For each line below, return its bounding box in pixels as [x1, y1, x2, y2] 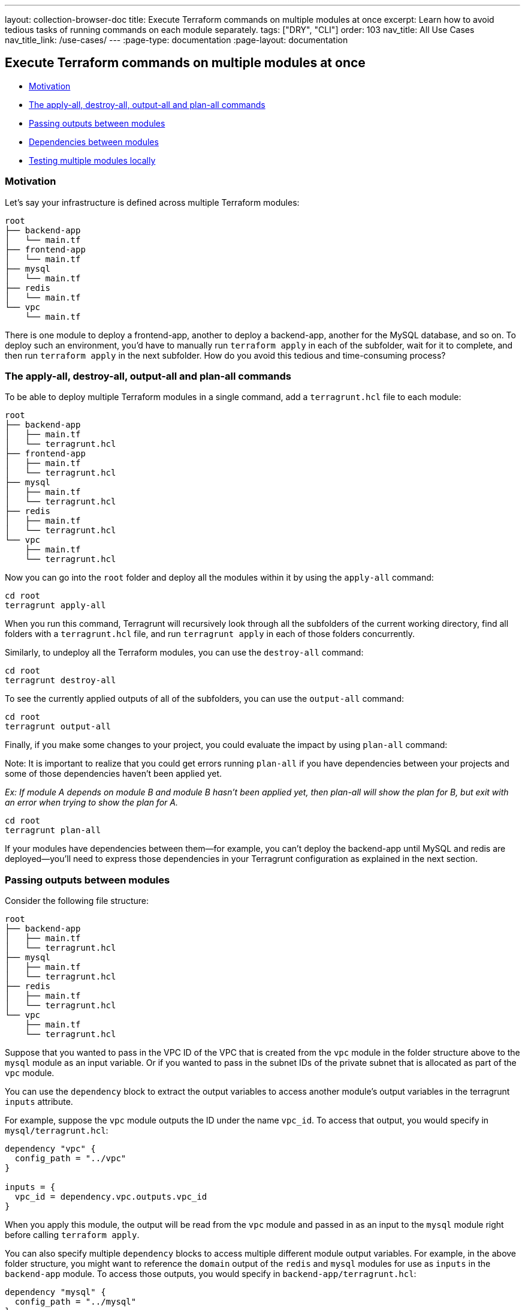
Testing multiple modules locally [29, 155, 156, 166]
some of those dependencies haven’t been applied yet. [5, 768, 222, 779]
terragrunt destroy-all [5, 675, 116, 686]
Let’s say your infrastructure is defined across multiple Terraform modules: [5, 197, 300, 208]
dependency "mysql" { [5, 1287, 106, 1297]
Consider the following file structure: [5, 896, 149, 906]
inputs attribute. [5, 1096, 73, 1107]
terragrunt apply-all [5, 600, 106, 611]
